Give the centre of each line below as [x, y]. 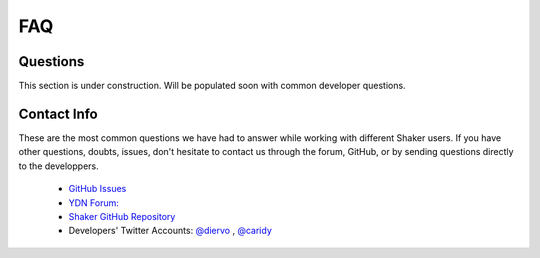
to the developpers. [58, 166]
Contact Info [58, 113]
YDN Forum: [94, 202]
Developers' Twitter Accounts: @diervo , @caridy [170, 231]
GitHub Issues [97, 189]
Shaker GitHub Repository [122, 216]
